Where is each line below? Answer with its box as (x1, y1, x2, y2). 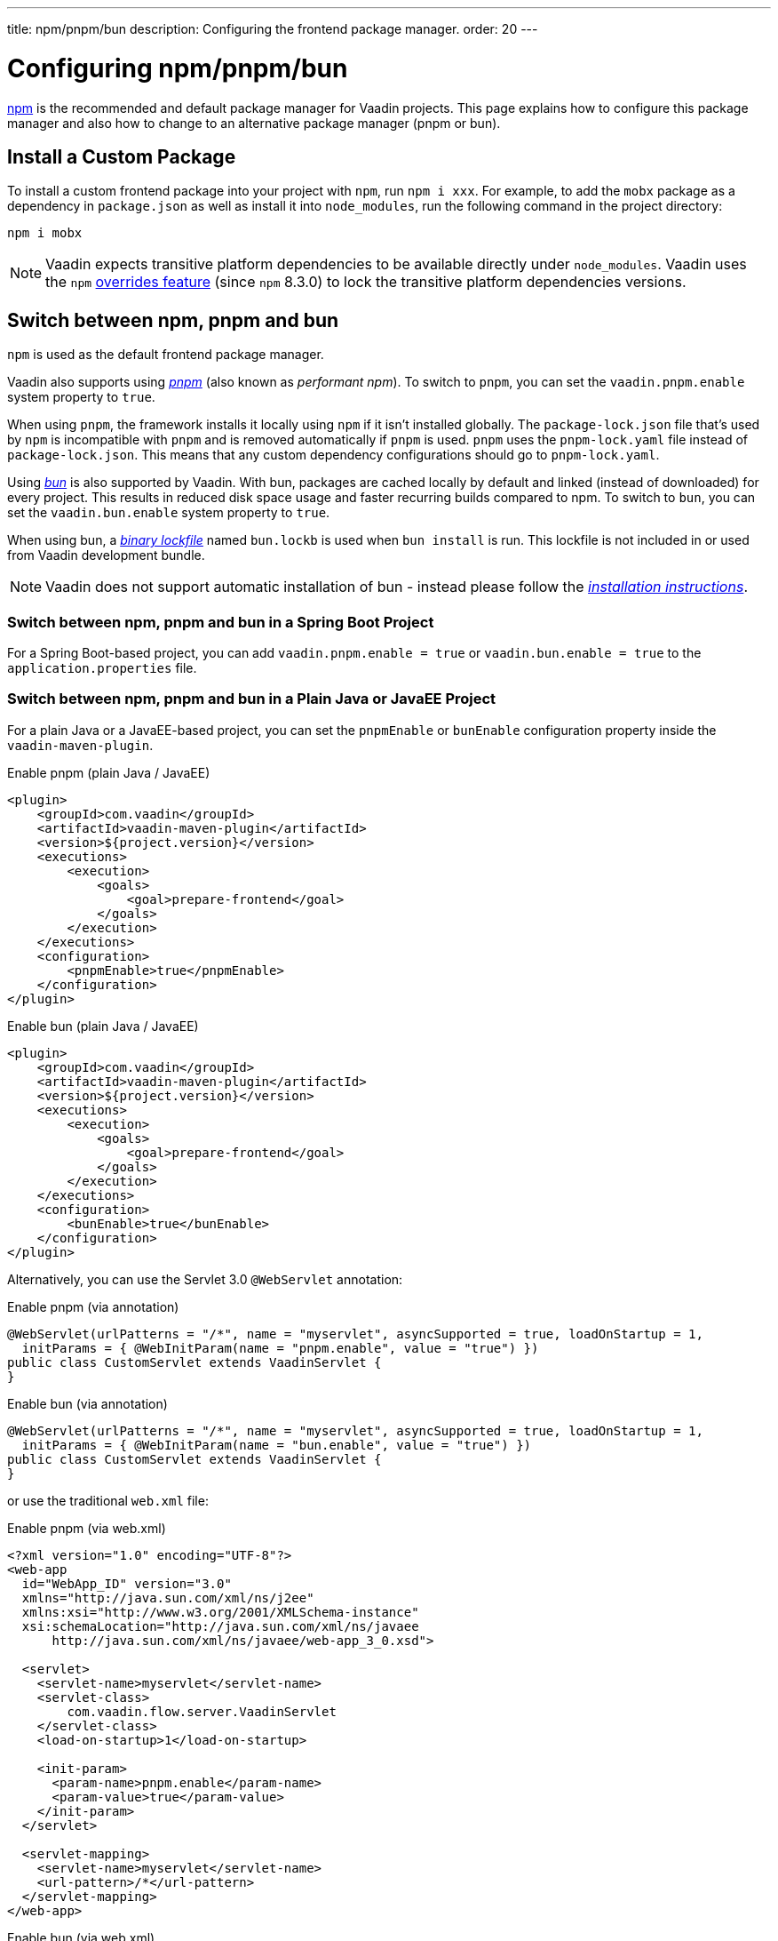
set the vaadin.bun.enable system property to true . (7, 505, 330, 521)
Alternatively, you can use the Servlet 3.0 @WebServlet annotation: (7, 1271, 403, 1287)
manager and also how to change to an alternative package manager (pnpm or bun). (7, 115, 501, 131)
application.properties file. (7, 659, 197, 675)
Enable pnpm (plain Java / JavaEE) (7, 764, 210, 780)
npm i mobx (7, 226, 83, 241)
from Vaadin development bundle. (7, 547, 205, 563)
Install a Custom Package (7, 145, 236, 168)
